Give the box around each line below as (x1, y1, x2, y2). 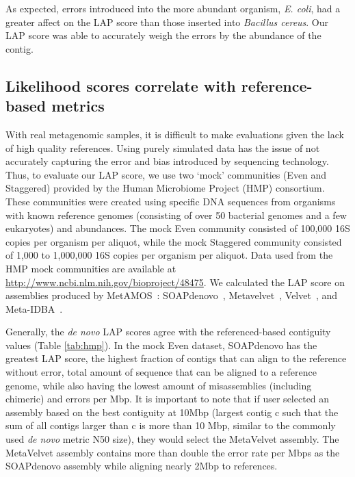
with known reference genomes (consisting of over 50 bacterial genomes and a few (5, 207, 347, 222)
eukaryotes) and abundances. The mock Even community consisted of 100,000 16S (5, 221, 350, 235)
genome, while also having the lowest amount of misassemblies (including (5, 378, 312, 392)
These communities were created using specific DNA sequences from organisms (5, 194, 336, 208)
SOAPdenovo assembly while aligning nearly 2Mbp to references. (5, 459, 278, 473)
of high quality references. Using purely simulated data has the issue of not (5, 140, 320, 155)
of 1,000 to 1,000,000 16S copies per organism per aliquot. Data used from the (5, 248, 333, 262)
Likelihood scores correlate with (5, 75, 236, 96)
